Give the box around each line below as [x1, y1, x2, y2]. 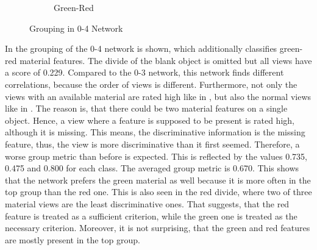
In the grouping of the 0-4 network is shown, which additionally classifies [5, 42, 277, 55]
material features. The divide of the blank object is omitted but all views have [20, 54, 312, 66]
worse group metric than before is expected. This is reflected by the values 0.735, [5, 149, 307, 162]
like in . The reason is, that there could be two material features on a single [5, 102, 288, 115]
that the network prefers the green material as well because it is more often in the [5, 173, 311, 186]
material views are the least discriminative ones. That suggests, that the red [5, 197, 290, 210]
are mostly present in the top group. [5, 233, 140, 246]
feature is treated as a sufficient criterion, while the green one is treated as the [5, 209, 297, 222]
